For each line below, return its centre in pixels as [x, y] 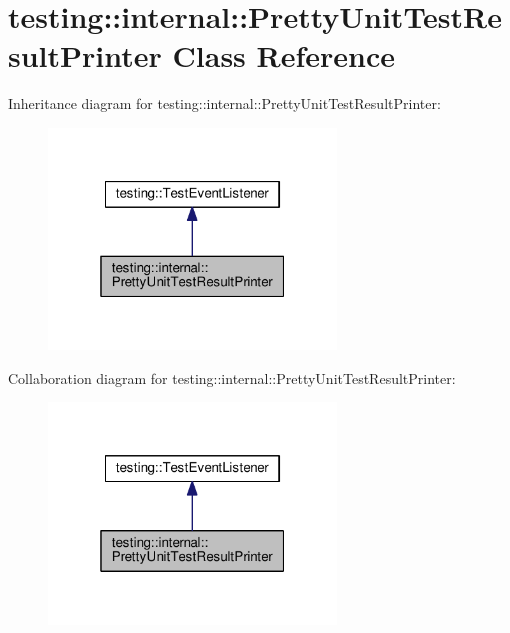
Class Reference [284, 55]
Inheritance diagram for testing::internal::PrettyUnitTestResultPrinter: [224, 103]
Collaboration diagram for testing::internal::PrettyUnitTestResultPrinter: [232, 377]
